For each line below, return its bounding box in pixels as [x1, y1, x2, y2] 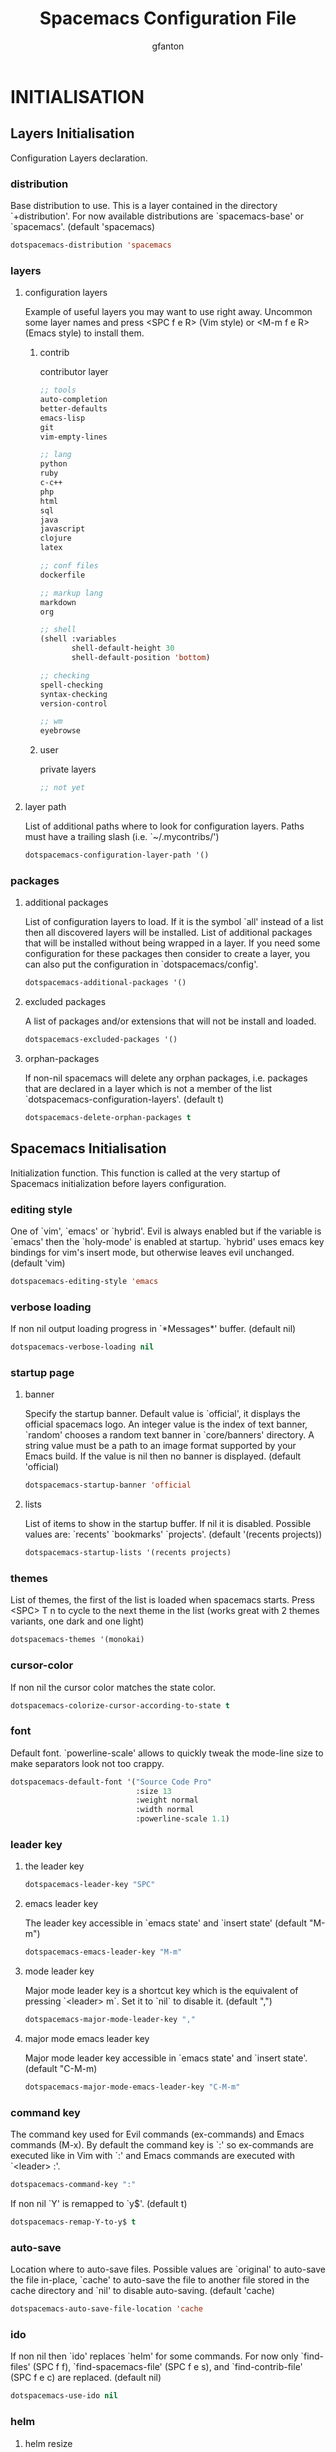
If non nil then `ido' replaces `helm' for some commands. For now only [10, 2350, 299, 2362]
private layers [39, 763, 97, 776]
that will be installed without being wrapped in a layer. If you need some [24, 937, 321, 949]
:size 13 [135, 1786, 172, 1796]
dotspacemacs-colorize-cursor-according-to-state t [10, 1700, 230, 1711]
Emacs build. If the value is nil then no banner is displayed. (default [24, 1450, 302, 1462]
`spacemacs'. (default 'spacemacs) [10, 221, 156, 233]
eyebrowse [39, 726, 82, 736]
